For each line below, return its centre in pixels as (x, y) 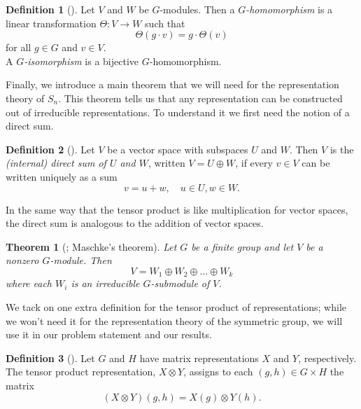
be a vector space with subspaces (178, 149)
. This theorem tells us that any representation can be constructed (200, 98)
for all (19, 47)
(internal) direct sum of (56, 163)
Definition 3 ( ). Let (50, 358)
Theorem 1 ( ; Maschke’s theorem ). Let (91, 246)
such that (165, 23)
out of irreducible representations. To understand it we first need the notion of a (178, 112)
